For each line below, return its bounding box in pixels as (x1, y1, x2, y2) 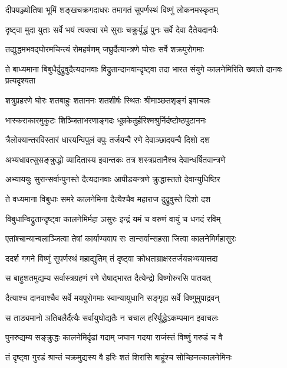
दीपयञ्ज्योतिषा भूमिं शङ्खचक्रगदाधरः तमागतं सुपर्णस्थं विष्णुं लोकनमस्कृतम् (5, 4, 218, 15)
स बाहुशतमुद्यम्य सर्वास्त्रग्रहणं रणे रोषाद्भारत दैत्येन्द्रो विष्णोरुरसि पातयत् (5, 272, 211, 284)
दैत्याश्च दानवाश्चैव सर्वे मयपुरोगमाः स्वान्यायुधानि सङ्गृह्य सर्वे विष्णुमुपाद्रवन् (5, 291, 220, 303)
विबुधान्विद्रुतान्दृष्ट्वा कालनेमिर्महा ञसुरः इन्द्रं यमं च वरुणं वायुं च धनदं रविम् (5, 212, 221, 225)
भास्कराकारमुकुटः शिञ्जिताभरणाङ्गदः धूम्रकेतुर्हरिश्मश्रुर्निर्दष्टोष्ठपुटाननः (5, 113, 207, 126)
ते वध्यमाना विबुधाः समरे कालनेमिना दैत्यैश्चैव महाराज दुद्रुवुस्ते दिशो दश (5, 192, 210, 205)
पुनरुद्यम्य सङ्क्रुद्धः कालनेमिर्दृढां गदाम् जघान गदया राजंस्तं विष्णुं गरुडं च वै (5, 331, 223, 343)
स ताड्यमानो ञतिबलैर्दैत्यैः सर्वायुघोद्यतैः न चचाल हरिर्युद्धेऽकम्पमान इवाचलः (5, 311, 219, 323)
